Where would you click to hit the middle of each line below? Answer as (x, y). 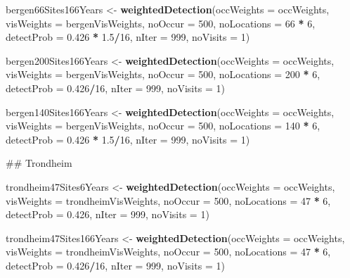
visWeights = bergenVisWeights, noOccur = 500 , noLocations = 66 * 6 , (161, 23)
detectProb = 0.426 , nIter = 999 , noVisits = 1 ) (108, 214)
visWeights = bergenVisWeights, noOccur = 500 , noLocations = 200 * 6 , (163, 74)
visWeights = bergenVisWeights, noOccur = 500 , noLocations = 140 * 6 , (163, 126)
